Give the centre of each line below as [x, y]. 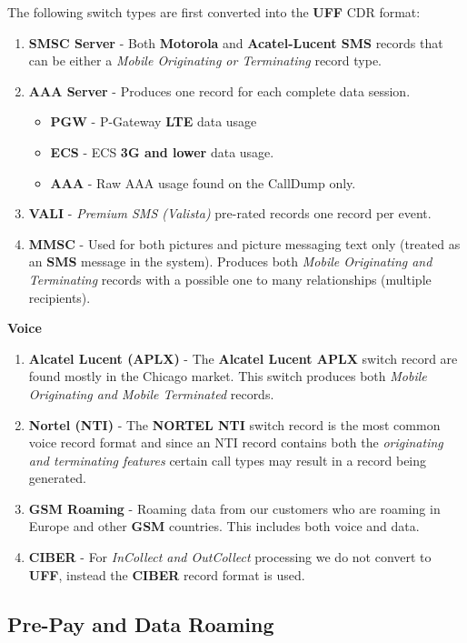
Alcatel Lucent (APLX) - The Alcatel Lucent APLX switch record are [243, 358]
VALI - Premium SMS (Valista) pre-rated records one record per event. [230, 213]
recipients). [60, 297]
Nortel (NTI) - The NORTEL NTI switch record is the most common [234, 424]
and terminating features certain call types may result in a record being [228, 460]
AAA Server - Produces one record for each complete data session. [219, 90]
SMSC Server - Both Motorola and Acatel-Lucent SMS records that [236, 42]
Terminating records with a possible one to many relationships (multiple [230, 279]
